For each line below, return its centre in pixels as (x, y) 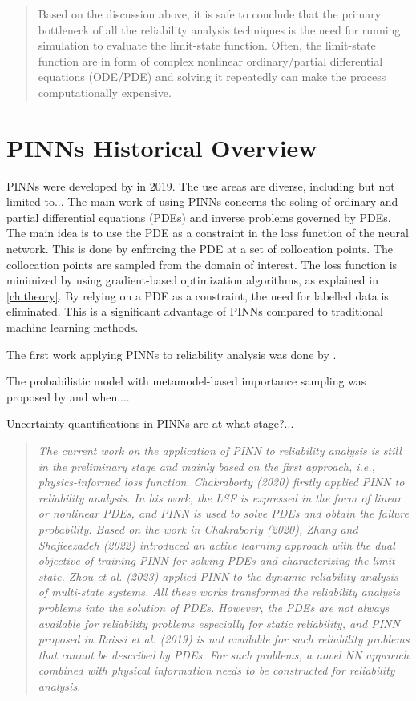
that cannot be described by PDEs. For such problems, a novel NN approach (224, 654)
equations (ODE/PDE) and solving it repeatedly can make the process (212, 77)
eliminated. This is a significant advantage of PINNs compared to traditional (195, 311)
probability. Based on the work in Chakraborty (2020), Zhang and (198, 528)
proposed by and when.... (68, 396)
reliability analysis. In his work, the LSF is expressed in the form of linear (220, 497)
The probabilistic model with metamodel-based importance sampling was (186, 381)
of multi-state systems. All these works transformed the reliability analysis (219, 592)
